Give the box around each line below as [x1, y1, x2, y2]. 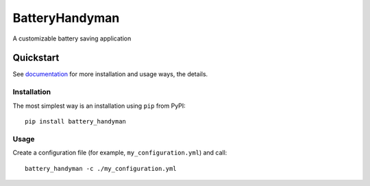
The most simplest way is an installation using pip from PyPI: [12, 102, 186, 110]
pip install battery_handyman [25, 117, 127, 125]
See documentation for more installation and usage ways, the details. [12, 70, 208, 78]
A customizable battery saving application [12, 34, 132, 43]
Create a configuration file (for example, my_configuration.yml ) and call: [12, 148, 227, 157]
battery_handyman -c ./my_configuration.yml [25, 165, 177, 172]
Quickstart [12, 52, 60, 64]
